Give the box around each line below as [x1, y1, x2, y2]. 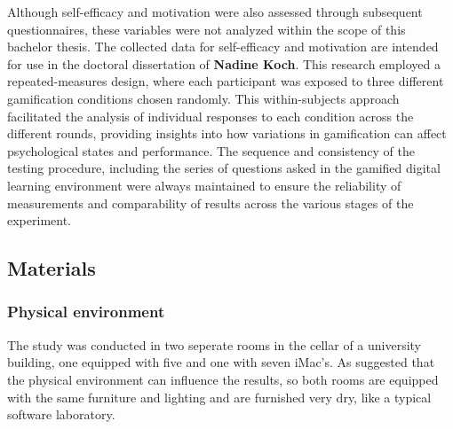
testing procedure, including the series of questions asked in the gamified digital [7, 159, 441, 177]
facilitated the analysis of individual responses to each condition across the [7, 106, 414, 125]
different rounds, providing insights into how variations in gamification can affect [7, 124, 447, 143]
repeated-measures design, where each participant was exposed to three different [7, 72, 444, 90]
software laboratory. [7, 405, 115, 424]
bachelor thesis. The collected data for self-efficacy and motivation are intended [7, 37, 439, 56]
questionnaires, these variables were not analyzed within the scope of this [7, 19, 406, 38]
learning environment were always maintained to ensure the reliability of [7, 175, 401, 194]
